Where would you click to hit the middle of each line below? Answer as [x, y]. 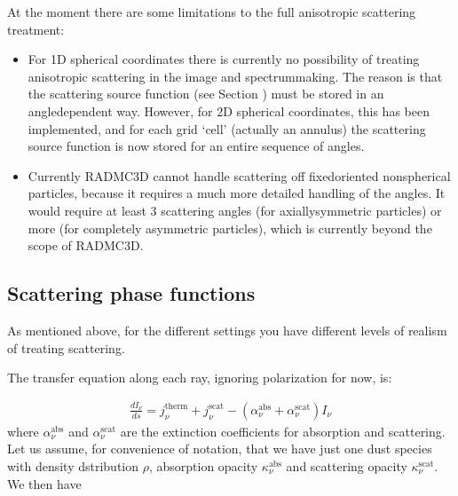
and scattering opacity [347, 465]
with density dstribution [73, 465]
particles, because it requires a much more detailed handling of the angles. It [237, 193]
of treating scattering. [66, 347]
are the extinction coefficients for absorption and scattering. [283, 431]
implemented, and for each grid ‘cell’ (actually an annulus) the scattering [227, 128]
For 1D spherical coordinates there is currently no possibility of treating [224, 59]
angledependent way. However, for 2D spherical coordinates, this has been [229, 110]
